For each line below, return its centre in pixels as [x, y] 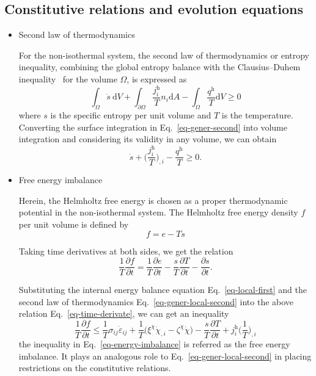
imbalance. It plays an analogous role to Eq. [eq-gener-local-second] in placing [165, 356]
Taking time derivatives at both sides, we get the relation [126, 251]
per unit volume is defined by [74, 224]
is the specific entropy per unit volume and [131, 115]
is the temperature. [257, 115]
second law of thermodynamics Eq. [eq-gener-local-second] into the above [156, 301]
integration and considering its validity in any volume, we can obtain [148, 139]
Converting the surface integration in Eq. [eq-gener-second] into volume [153, 127]
